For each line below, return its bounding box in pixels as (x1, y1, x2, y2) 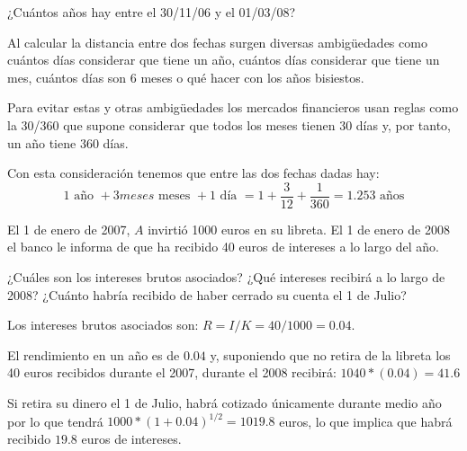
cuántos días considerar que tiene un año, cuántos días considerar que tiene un (7, 50, 440, 69)
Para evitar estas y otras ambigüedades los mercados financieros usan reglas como (7, 98, 459, 117)
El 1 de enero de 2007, (7, 219, 130, 238)
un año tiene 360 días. (7, 133, 129, 152)
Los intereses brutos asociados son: (7, 315, 199, 334)
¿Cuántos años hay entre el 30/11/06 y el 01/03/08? (7, 3, 296, 21)
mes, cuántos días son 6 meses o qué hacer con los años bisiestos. (7, 67, 364, 86)
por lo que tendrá (7, 411, 103, 430)
